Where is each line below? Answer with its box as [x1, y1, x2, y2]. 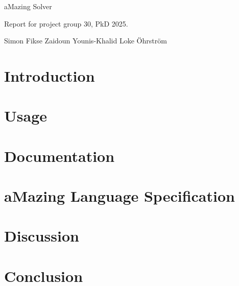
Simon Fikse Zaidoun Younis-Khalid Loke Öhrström [4, 35, 167, 46]
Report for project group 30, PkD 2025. [4, 18, 128, 29]
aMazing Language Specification [4, 185, 235, 206]
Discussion [4, 225, 79, 246]
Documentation [4, 145, 115, 166]
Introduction [4, 65, 95, 86]
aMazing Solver [4, 1, 52, 11]
